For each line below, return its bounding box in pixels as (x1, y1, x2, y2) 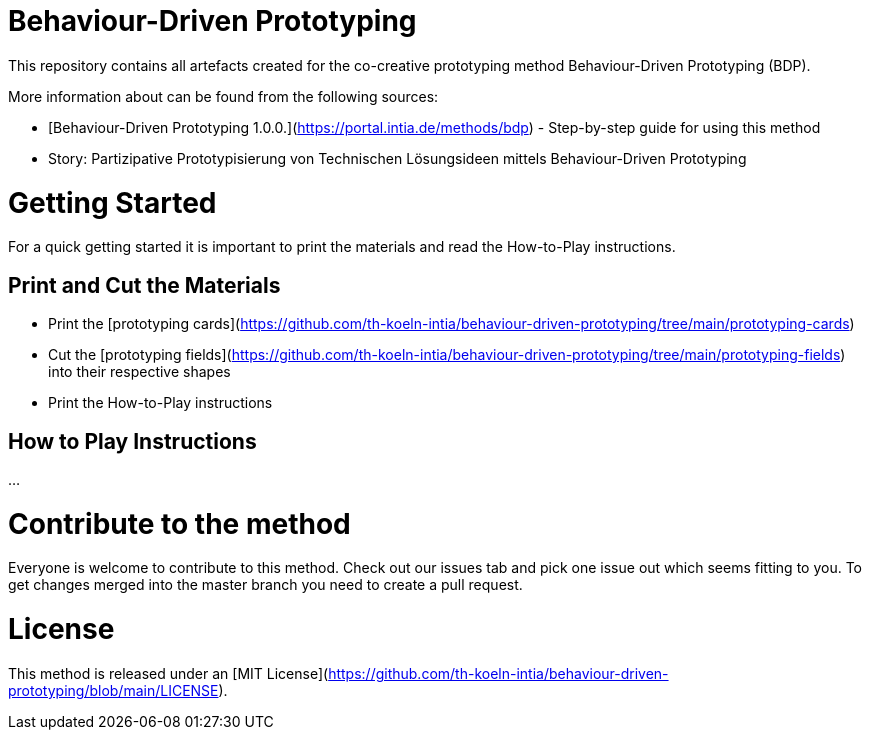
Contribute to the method (8, 506, 351, 541)
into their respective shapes (48, 363, 231, 381)
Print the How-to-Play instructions (48, 394, 273, 412)
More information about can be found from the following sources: (8, 87, 439, 105)
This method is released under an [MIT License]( (8, 664, 329, 682)
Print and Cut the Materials (8, 272, 281, 298)
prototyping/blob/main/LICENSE (8, 681, 219, 699)
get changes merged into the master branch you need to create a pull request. (8, 576, 523, 594)
